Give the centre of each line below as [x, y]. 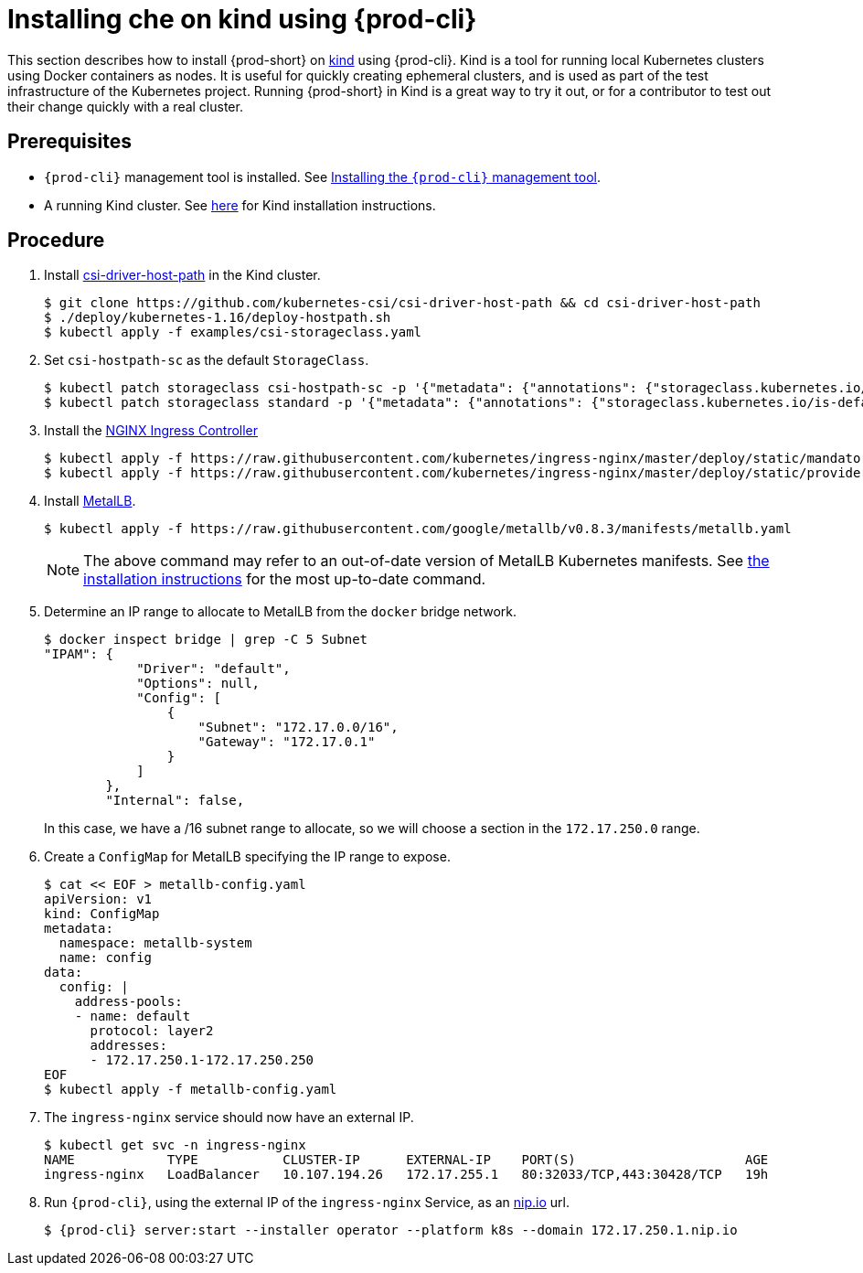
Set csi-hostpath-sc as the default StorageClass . [207, 360]
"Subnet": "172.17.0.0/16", [298, 727]
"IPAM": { [79, 654]
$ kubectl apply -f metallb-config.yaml [191, 1090]
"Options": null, [198, 684]
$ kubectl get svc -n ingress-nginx [175, 1145]
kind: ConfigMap [102, 914]
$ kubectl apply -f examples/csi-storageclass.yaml [233, 332]
